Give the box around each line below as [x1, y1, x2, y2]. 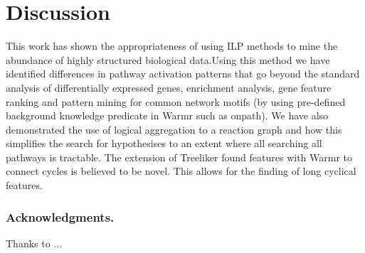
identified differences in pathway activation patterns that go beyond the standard [6, 66, 360, 81]
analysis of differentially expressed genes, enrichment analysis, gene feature [6, 80, 332, 95]
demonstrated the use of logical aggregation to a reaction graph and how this [6, 122, 342, 136]
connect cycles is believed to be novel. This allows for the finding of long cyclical [6, 163, 356, 178]
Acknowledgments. [6, 208, 115, 225]
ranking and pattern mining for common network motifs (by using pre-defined [6, 94, 346, 109]
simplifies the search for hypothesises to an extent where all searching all [6, 136, 322, 151]
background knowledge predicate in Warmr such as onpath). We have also [6, 108, 329, 123]
